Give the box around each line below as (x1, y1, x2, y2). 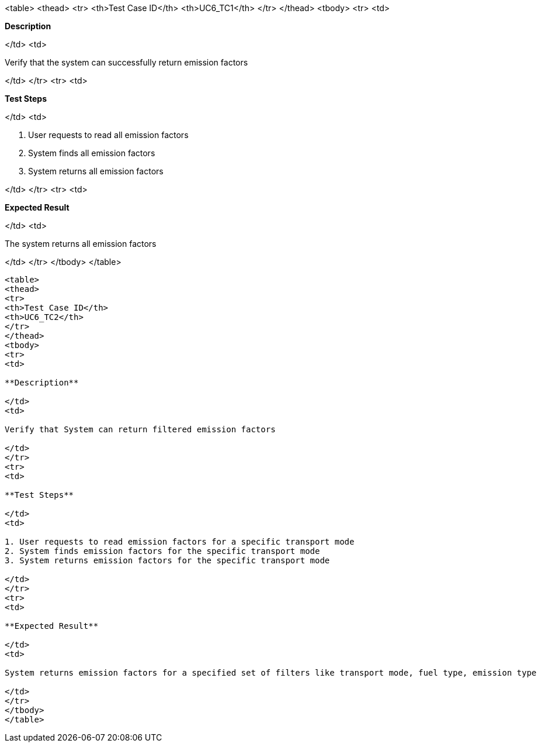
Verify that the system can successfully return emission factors (5, 57, 248, 67)
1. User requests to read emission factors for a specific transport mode (5, 537, 355, 546)
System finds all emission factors (28, 148, 155, 158)
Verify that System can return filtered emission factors (5, 425, 276, 434)
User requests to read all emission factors (28, 130, 189, 140)
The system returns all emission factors (5, 239, 157, 249)
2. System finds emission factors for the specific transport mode (5, 546, 320, 556)
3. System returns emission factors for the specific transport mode (5, 556, 330, 565)
